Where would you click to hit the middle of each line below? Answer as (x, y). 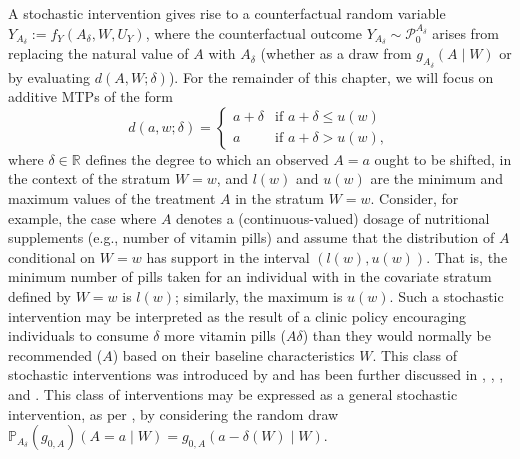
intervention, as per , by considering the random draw (173, 413)
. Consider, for (414, 198)
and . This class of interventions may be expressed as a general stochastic (233, 393)
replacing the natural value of (98, 53)
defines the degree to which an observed (207, 158)
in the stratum (279, 198)
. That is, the (467, 256)
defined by (40, 296)
